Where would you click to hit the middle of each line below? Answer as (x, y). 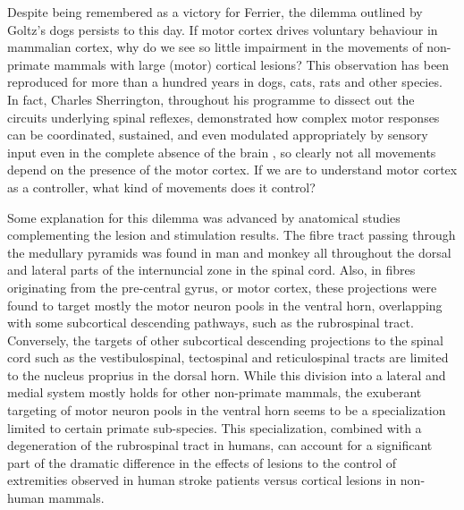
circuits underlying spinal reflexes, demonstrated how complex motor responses (224, 117)
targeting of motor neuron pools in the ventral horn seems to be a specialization (227, 410)
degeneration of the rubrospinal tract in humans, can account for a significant (220, 445)
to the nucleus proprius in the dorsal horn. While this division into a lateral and (227, 374)
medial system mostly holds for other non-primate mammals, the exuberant (215, 392)
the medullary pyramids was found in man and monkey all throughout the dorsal (229, 252)
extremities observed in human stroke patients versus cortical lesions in (202, 480)
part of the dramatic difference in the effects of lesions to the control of (202, 462)
